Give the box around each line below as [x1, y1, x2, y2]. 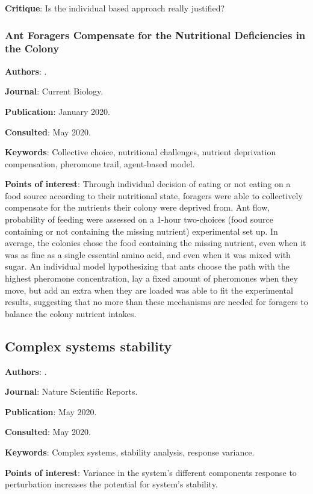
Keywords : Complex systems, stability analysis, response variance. [5, 446, 255, 458]
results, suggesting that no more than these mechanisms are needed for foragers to [5, 295, 308, 308]
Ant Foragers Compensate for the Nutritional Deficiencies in [5, 27, 306, 42]
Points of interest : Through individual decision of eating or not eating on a [5, 178, 291, 190]
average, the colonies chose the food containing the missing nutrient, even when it [5, 236, 306, 249]
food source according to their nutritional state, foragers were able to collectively [5, 189, 303, 202]
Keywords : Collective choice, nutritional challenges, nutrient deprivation [5, 146, 276, 158]
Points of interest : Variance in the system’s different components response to [5, 466, 297, 478]
